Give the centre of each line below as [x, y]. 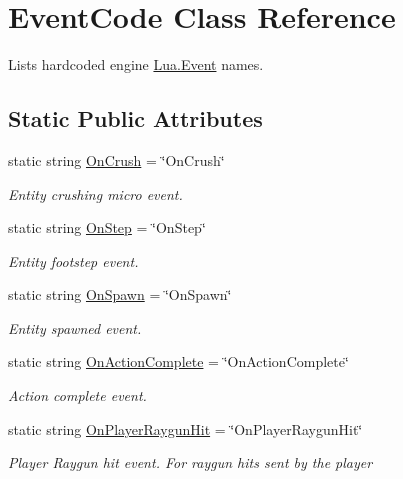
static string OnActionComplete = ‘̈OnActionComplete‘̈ [178, 361]
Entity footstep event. [73, 260]
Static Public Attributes [135, 118]
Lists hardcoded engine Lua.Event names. [136, 64]
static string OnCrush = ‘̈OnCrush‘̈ [116, 159]
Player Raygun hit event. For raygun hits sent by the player [190, 462]
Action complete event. [77, 395]
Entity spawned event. [75, 327]
